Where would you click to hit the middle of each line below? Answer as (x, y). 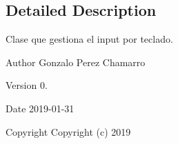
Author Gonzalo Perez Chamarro (76, 62)
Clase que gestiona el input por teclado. (89, 39)
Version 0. (27, 85)
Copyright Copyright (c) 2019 (68, 131)
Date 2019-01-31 (40, 108)
